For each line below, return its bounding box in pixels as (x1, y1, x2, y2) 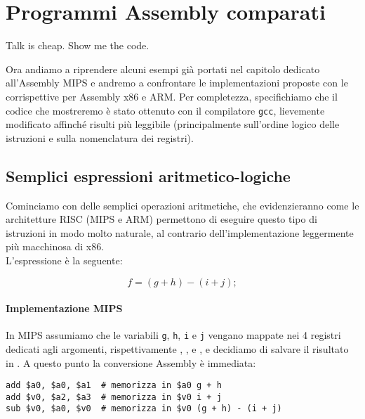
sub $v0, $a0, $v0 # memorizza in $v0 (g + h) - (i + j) (6, 404, 282, 414)
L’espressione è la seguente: (6, 252, 123, 267)
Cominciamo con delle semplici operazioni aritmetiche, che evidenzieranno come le (6, 198, 359, 212)
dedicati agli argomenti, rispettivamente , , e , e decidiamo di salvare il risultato (6, 341, 349, 356)
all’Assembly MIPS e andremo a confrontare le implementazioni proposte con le (6, 75, 348, 90)
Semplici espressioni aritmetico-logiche (6, 165, 291, 186)
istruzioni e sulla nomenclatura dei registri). (6, 130, 194, 145)
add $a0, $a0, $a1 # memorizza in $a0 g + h (6, 380, 222, 391)
